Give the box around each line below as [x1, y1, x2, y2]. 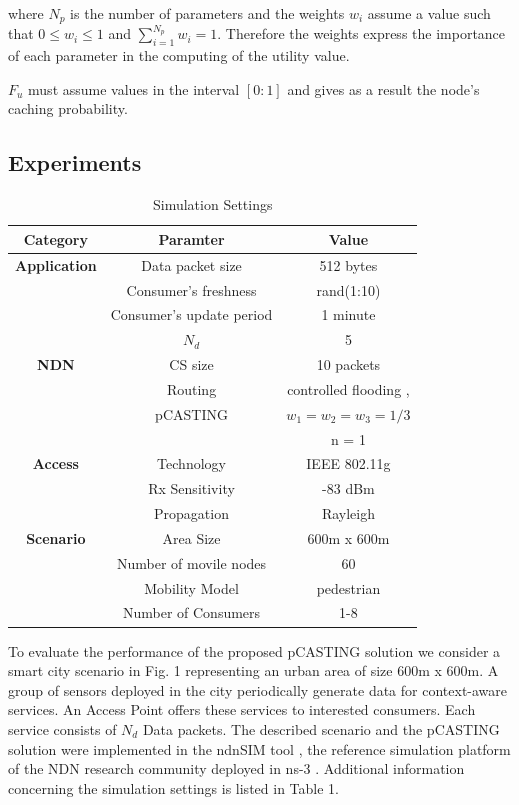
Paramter [158, 228, 225, 249]
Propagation [154, 503, 229, 524]
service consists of [8, 718, 117, 739]
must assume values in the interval [28, 78, 240, 99]
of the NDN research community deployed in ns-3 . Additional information [8, 758, 465, 779]
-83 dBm [322, 478, 375, 499]
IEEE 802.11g [306, 453, 391, 474]
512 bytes [319, 254, 378, 275]
